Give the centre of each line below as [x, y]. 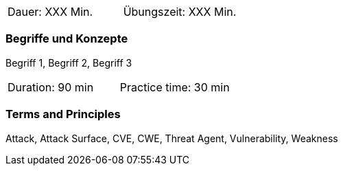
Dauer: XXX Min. [50, 12]
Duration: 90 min [51, 87]
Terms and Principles [63, 114]
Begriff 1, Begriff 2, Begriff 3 [69, 62]
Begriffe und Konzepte [67, 39]
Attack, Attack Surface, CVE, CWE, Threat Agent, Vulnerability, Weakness [172, 138]
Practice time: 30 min [175, 87]
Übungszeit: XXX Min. [180, 12]
